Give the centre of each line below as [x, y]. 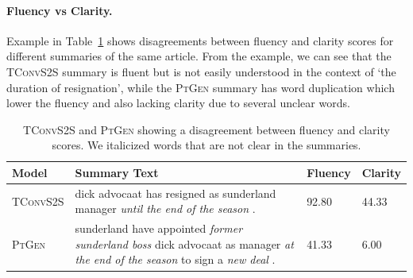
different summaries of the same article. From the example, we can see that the [199, 56]
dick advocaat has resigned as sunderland [176, 193]
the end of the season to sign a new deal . [175, 259]
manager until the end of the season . [165, 208]
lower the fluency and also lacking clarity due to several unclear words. [178, 103]
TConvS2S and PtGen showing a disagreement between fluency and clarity [206, 129]
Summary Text [117, 172]
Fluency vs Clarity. [60, 10]
